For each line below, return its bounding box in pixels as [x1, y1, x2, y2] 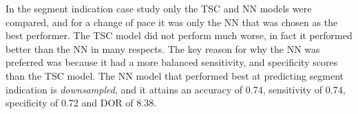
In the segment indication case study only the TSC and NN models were [6, 1, 312, 15]
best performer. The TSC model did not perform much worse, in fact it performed [6, 28, 352, 43]
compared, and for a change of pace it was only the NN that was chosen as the [6, 14, 338, 29]
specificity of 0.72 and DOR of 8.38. [6, 95, 157, 110]
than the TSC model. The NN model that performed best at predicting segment [6, 68, 344, 82]
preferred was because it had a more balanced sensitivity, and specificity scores [6, 55, 338, 69]
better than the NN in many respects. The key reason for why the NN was [6, 41, 320, 56]
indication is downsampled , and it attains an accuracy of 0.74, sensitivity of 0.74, [6, 82, 346, 96]
